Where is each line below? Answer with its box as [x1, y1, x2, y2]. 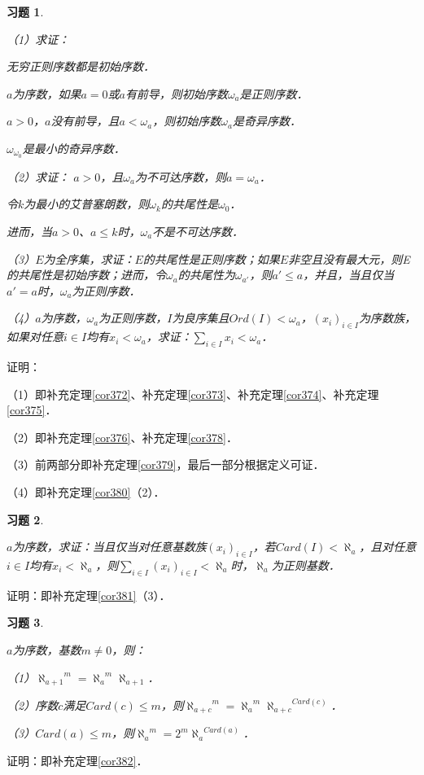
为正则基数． [271, 556, 340, 573]
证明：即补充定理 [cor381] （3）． [7, 586, 171, 603]
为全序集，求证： [43, 250, 135, 267]
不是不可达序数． [152, 223, 244, 240]
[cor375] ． [7, 401, 57, 418]
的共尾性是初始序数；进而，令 [7, 266, 166, 283]
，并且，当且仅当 [303, 266, 395, 283]
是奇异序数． [232, 112, 301, 129]
